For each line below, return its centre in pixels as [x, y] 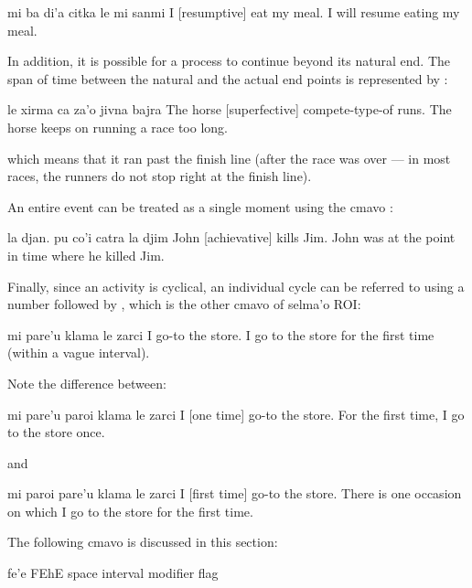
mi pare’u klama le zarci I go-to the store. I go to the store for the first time [221, 334]
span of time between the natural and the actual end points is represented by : [228, 78]
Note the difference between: [87, 383]
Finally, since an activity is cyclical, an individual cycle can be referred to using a [236, 286]
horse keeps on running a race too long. [118, 127]
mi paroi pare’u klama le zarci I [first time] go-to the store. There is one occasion [235, 493]
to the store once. [56, 432]
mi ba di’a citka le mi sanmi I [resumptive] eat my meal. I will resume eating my [234, 12]
